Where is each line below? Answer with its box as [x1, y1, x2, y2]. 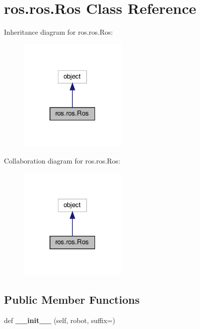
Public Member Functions [4, 291, 140, 307]
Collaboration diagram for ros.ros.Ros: [4, 155, 120, 165]
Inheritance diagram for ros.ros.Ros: [4, 27, 113, 37]
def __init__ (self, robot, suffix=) [4, 315, 115, 325]
